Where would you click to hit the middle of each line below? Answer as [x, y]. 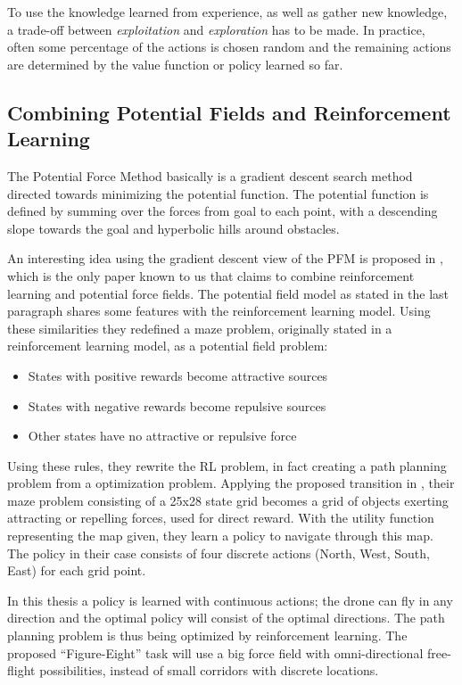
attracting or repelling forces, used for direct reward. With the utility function [221, 518]
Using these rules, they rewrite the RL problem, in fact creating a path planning [227, 465]
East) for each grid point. [77, 570]
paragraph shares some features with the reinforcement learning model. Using [219, 311]
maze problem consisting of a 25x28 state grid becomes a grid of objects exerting [228, 500]
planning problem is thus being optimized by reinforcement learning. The [207, 635]
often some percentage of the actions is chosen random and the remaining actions [229, 47]
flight [21, 670]
